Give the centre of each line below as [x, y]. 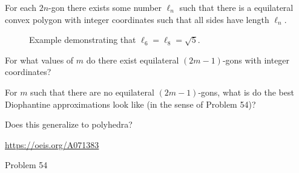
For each [21, 7]
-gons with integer [256, 60]
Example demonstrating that [83, 40]
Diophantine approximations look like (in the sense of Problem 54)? [130, 104]
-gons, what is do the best [246, 92]
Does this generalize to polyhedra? [69, 124]
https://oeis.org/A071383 [52, 144]
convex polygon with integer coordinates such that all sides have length [137, 19]
